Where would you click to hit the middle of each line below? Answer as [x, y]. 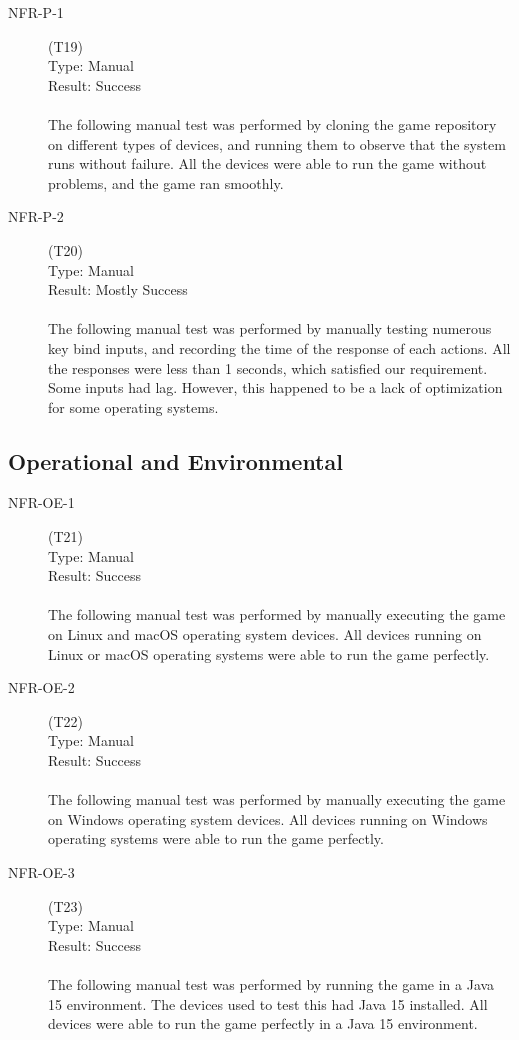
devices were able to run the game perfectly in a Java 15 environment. [263, 1023]
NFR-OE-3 [41, 871]
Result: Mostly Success [118, 289]
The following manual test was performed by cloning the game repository [272, 123]
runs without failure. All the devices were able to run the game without [267, 163]
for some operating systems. [133, 406]
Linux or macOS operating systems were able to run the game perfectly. [269, 653]
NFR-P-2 [36, 216]
